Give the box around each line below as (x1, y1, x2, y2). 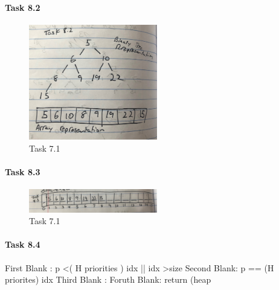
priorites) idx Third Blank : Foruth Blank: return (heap (5, 273, 211, 286)
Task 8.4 (5, 238, 40, 251)
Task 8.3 (5, 166, 40, 178)
